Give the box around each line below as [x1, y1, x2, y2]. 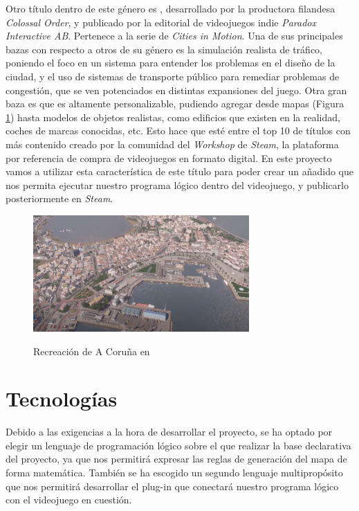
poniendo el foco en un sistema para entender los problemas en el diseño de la [6, 55, 335, 70]
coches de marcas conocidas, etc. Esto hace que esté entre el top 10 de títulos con [6, 123, 351, 138]
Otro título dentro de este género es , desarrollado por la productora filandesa [6, 1, 335, 15]
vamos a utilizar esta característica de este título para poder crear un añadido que [6, 164, 354, 179]
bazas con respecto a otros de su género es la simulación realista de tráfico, [6, 42, 322, 56]
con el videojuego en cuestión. [6, 492, 132, 507]
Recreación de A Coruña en [33, 343, 150, 358]
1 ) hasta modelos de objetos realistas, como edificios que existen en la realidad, [6, 109, 340, 124]
